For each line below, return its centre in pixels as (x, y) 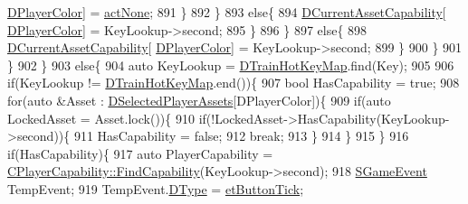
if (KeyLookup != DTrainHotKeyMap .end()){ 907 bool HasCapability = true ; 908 (234, 83)
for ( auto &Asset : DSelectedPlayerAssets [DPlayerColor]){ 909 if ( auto (199, 100)
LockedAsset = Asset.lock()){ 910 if (107, 118)
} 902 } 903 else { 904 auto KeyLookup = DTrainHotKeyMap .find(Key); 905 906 (231, 65)
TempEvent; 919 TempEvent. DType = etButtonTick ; (156, 188)
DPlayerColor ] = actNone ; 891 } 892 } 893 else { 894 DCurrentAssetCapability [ (227, 12)
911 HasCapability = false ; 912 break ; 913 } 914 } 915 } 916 (241, 136)
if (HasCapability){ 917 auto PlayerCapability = (140, 153)
